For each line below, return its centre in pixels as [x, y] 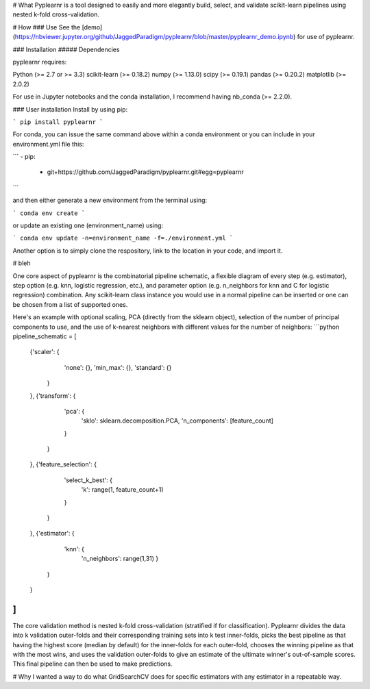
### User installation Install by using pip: [70, 109]
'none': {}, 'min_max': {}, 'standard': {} [118, 367]
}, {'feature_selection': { [63, 464]
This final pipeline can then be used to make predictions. [92, 664]
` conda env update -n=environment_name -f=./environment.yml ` [123, 238]
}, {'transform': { [53, 396]
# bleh [22, 263]
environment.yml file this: [48, 144]
